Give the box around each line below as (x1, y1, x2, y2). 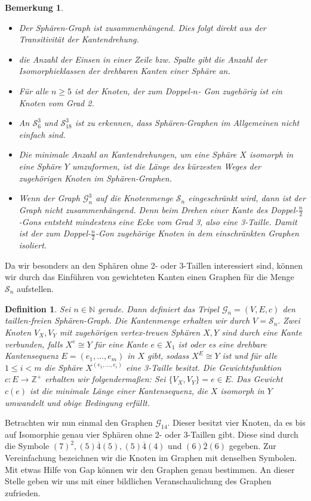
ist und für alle (222, 349, 278, 362)
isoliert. (19, 239, 47, 251)
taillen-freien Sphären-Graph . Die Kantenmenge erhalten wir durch (5, 314, 250, 327)
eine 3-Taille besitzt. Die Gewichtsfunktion (126, 361, 282, 373)
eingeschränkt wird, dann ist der (188, 192, 306, 204)
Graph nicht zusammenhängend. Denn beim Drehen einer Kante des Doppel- (19, 203, 298, 216)
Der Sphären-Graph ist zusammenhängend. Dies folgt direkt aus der (19, 21, 266, 33)
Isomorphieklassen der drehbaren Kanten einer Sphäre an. (19, 64, 230, 77)
